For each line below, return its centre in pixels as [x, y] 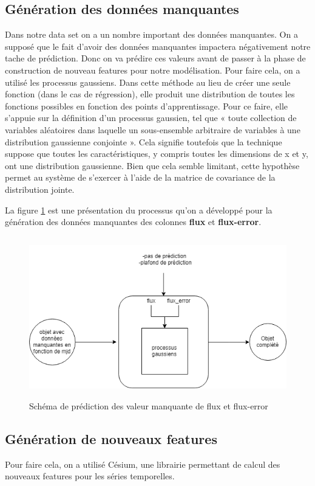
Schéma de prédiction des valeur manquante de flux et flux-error [149, 405]
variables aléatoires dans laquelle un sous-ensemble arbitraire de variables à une [153, 129]
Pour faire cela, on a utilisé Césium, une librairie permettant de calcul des [143, 464]
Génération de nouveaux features [111, 438]
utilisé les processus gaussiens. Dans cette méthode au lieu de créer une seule [148, 82]
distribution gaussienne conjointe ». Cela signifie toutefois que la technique [144, 141]
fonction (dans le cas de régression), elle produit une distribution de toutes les [150, 94]
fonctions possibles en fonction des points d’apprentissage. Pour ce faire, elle [147, 106]
